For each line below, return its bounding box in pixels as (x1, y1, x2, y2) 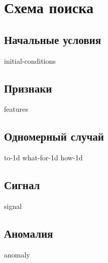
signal (4, 200, 22, 211)
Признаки (4, 80, 52, 96)
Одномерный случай (4, 128, 104, 144)
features (4, 104, 28, 114)
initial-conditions (4, 55, 56, 66)
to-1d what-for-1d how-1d (4, 152, 83, 163)
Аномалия (4, 225, 53, 241)
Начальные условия (4, 31, 101, 47)
